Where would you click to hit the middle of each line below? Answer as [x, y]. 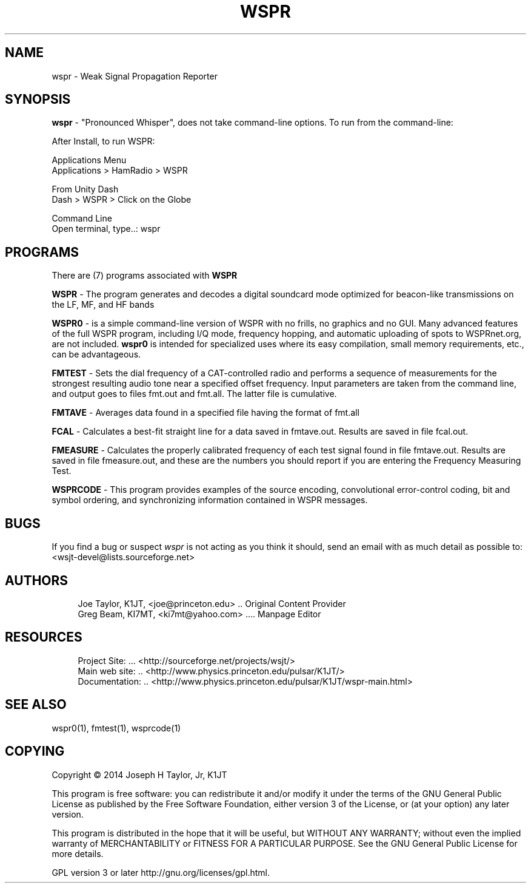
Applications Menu [89, 160]
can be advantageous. [96, 354]
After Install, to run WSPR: [103, 141]
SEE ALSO [36, 705]
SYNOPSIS [38, 100]
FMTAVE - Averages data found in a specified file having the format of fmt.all [205, 413]
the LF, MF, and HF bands [103, 305]
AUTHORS [37, 580]
